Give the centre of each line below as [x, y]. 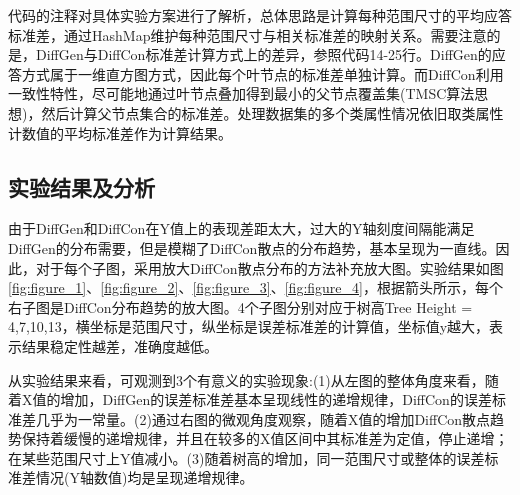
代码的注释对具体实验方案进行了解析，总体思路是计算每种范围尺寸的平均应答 [260, 15]
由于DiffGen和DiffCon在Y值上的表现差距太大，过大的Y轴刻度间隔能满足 [241, 228]
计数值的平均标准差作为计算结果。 [120, 132]
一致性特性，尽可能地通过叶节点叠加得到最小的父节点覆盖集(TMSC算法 [241, 93]
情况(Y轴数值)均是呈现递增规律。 [144, 477]
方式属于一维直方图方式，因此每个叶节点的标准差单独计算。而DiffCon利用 [262, 73]
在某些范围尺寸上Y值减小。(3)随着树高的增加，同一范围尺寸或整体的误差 [246, 457]
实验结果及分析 [81, 186]
